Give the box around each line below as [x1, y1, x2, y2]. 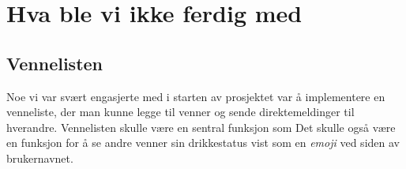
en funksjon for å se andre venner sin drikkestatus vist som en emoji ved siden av [6, 134, 400, 151]
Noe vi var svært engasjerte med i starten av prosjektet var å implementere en [6, 88, 385, 104]
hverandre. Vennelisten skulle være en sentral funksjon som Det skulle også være [6, 118, 396, 135]
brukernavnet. [6, 149, 73, 166]
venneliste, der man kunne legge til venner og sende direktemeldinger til [6, 103, 355, 120]
